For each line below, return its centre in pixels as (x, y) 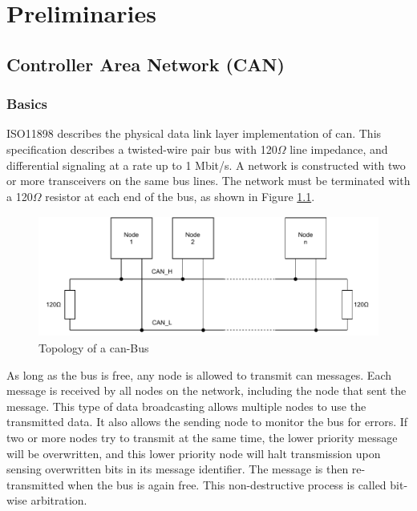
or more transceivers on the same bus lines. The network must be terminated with (208, 181)
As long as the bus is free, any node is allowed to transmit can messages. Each (199, 374)
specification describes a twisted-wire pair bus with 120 (142, 149)
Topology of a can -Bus (94, 348)
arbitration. (59, 500)
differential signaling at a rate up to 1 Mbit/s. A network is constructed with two (206, 165)
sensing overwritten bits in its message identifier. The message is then (178, 469)
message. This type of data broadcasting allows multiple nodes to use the (186, 406)
